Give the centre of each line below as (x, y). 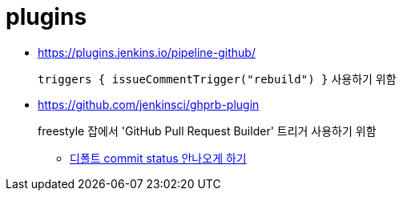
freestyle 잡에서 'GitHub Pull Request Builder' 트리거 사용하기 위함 (207, 131)
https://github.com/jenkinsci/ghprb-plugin (149, 104)
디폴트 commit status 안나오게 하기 (158, 158)
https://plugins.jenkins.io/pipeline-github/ (147, 52)
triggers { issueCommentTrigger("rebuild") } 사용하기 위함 (217, 78)
